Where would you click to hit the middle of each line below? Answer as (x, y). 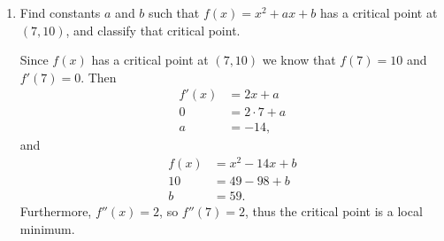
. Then (99, 77)
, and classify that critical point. (153, 30)
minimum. (47, 228)
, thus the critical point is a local (333, 211)
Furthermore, (56, 211)
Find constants (60, 12)
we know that (299, 60)
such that (174, 12)
